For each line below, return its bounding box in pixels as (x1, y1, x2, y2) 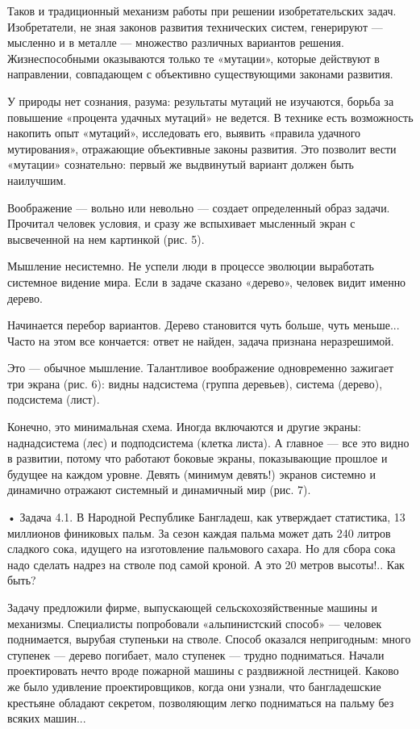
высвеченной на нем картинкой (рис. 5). (7, 230, 205, 247)
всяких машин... (7, 710, 86, 727)
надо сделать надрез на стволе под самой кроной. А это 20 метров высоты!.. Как (7, 555, 405, 572)
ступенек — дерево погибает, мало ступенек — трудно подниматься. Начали (7, 646, 385, 663)
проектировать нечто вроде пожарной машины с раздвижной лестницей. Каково (7, 662, 399, 679)
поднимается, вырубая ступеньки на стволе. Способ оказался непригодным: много (7, 631, 411, 647)
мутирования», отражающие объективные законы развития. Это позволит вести (7, 140, 397, 157)
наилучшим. (7, 171, 67, 188)
